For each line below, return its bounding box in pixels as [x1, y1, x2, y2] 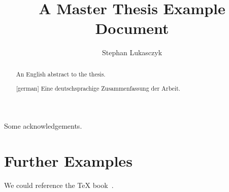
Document [95, 18, 169, 39]
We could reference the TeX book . [4, 179, 114, 190]
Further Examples [4, 150, 133, 171]
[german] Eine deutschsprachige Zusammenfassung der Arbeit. [16, 84, 181, 93]
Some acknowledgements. [4, 120, 82, 131]
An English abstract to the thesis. [16, 69, 106, 78]
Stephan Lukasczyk [102, 47, 162, 58]
